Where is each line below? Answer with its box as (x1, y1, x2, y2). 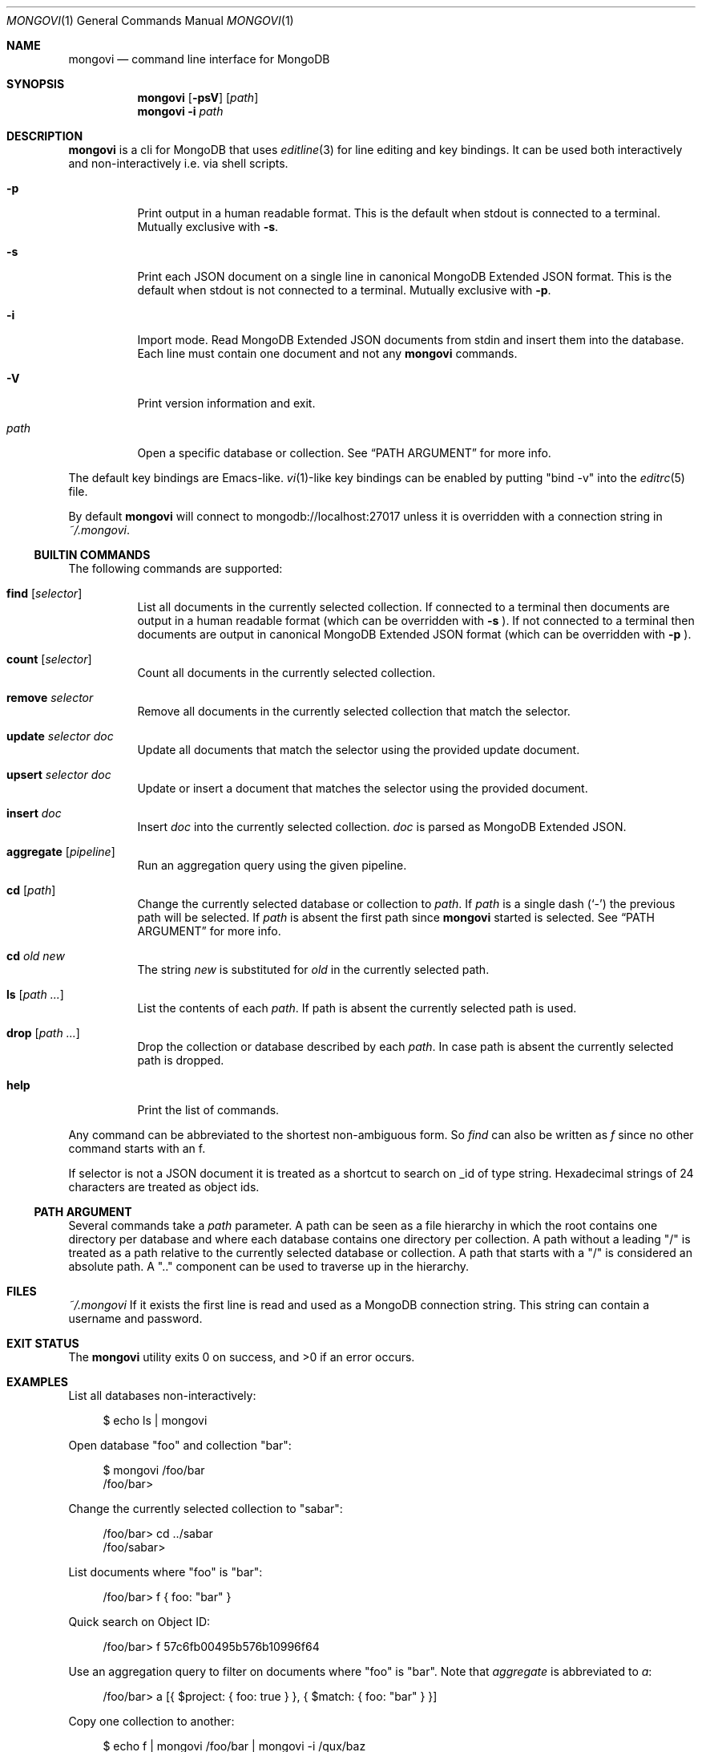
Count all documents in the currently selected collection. (137, 666, 436, 679)
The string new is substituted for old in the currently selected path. (137, 963, 490, 976)
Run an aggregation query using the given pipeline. (137, 858, 407, 872)
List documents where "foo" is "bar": (68, 1565, 263, 1579)
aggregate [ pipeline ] (6, 845, 115, 858)
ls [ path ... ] (6, 988, 64, 1001)
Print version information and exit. (137, 396, 316, 410)
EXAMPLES (6, 1375, 68, 1389)
